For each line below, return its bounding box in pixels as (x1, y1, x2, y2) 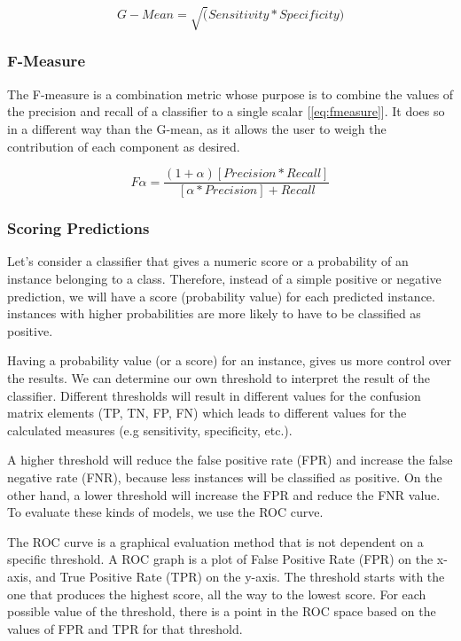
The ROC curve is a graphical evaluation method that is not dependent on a (7, 532, 424, 551)
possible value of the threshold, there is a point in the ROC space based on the (7, 602, 436, 621)
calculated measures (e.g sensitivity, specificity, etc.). (7, 420, 293, 439)
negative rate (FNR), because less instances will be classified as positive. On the (7, 467, 442, 486)
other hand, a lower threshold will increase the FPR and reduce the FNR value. (7, 485, 441, 504)
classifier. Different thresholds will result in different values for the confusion (7, 386, 421, 404)
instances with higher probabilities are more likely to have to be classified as (7, 304, 421, 323)
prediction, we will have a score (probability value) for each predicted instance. (7, 286, 435, 305)
